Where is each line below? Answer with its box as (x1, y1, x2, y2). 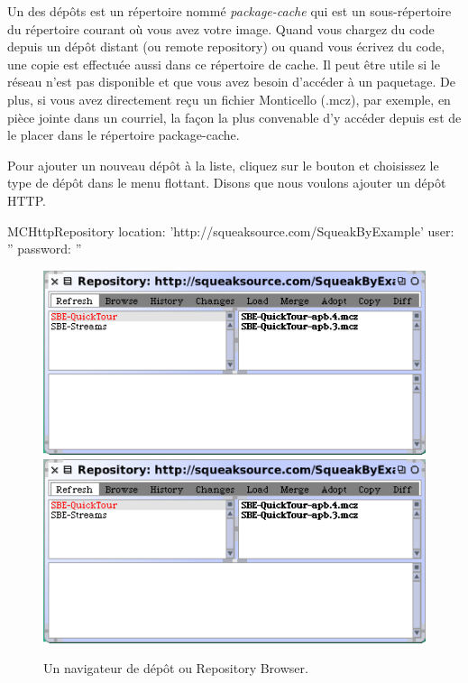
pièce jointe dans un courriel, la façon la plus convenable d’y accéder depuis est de (7, 107, 462, 126)
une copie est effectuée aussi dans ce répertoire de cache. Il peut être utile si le (7, 54, 440, 73)
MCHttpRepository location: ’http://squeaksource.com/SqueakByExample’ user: (7, 221, 454, 240)
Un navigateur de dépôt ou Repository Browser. (43, 659, 308, 678)
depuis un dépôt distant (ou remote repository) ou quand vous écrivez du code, (7, 37, 445, 56)
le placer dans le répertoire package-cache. (7, 125, 240, 144)
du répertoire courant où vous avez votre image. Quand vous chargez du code (7, 19, 435, 38)
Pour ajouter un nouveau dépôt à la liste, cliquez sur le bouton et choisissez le (7, 155, 439, 174)
